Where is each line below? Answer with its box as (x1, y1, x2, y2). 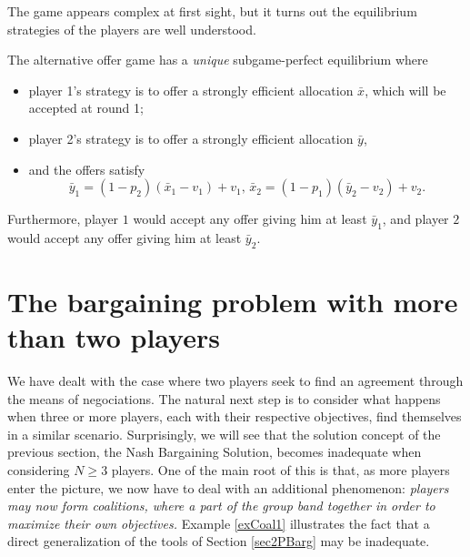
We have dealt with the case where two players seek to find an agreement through (7, 371, 464, 390)
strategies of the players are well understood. (7, 19, 256, 38)
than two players (7, 319, 220, 356)
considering (7, 461, 70, 480)
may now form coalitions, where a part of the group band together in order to (7, 496, 435, 515)
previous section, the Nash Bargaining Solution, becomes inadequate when (7, 442, 422, 461)
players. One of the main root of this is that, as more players (111, 461, 450, 480)
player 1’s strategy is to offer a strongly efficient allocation (28, 80, 354, 99)
